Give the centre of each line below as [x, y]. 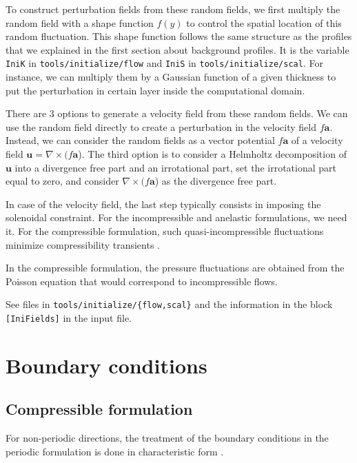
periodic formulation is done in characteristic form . [115, 451]
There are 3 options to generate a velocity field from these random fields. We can [177, 113]
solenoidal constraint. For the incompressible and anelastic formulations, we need [176, 217]
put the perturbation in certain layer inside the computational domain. [155, 90]
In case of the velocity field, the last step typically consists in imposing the [163, 204]
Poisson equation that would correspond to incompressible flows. [142, 281]
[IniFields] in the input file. [69, 318]
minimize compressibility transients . [83, 244]
